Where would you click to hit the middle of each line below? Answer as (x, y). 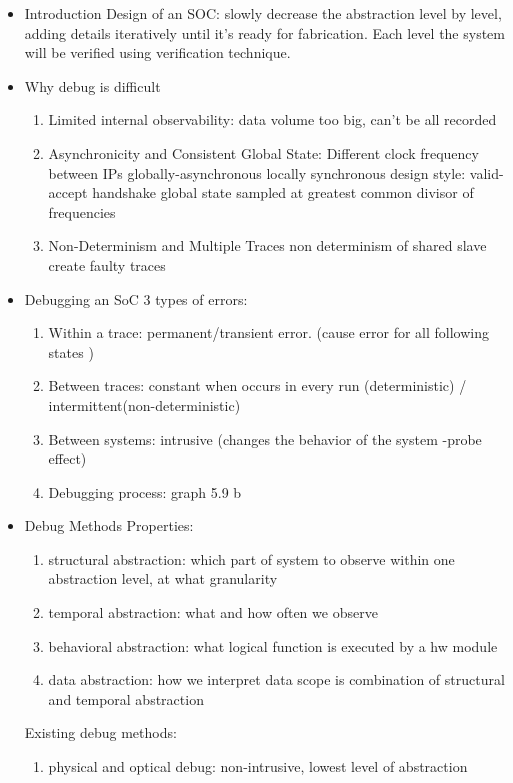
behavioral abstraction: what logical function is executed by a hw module (273, 645)
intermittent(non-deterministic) (144, 404)
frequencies (82, 211)
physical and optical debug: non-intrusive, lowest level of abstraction (258, 766)
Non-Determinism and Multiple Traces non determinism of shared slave (267, 245)
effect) (67, 458)
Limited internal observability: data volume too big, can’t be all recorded (272, 119)
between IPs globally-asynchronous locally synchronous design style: (257, 172)
